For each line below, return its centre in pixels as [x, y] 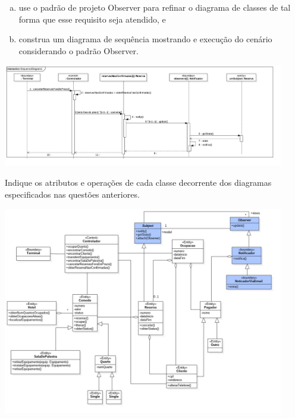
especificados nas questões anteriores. [72, 194]
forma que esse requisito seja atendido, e [92, 19]
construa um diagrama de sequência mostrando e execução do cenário [145, 39]
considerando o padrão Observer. [79, 50]
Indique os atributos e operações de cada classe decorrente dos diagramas [138, 183]
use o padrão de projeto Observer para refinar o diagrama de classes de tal [155, 7]
